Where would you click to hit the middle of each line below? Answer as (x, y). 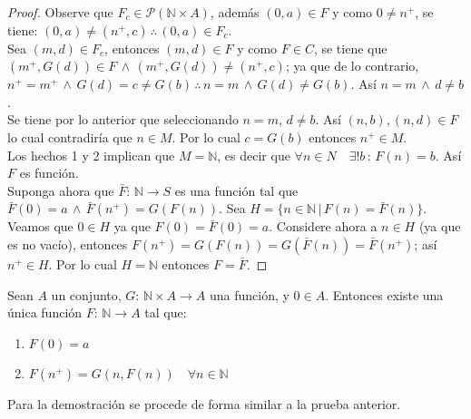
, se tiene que (350, 48)
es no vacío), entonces (68, 244)
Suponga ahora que (61, 190)
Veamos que (40, 226)
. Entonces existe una (384, 294)
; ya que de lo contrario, (352, 66)
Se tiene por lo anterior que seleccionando (123, 119)
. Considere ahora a (323, 226)
